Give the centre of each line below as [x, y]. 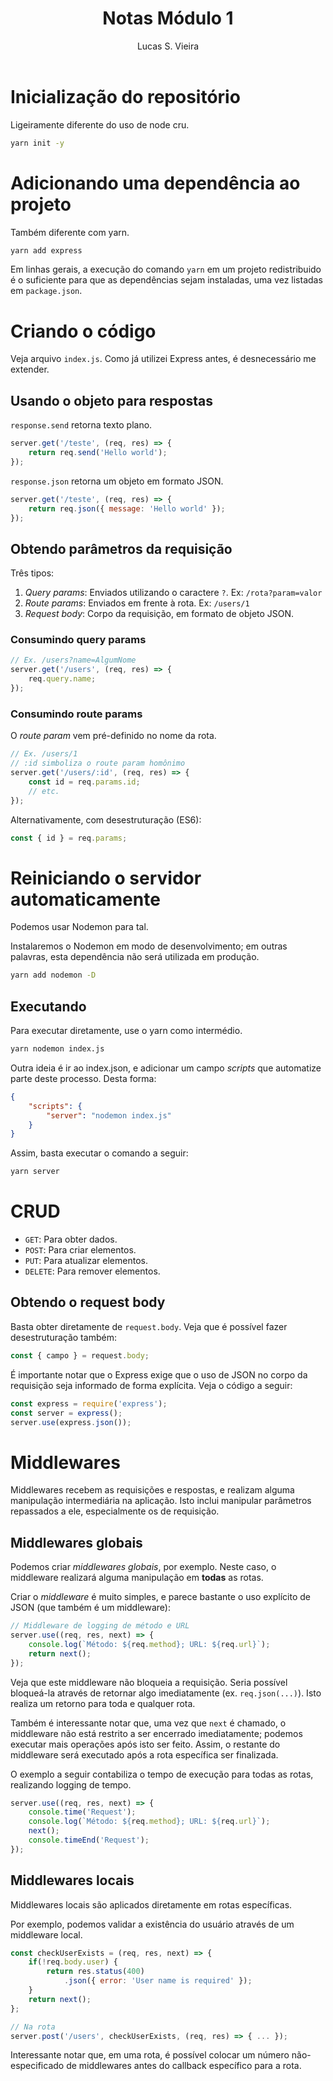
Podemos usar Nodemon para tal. [79, 927]
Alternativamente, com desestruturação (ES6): [106, 819]
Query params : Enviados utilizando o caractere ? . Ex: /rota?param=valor [173, 593]
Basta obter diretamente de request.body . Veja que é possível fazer [149, 1326]
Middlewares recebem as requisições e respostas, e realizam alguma [152, 1490]
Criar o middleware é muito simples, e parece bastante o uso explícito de [160, 1597]
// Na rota [33, 2027]
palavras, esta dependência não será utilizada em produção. [135, 957]
